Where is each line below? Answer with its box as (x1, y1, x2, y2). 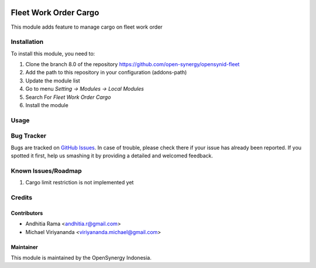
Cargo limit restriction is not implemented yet (25, 179, 134, 186)
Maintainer (11, 243, 38, 250)
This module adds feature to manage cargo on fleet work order (11, 23, 163, 30)
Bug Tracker (11, 132, 47, 140)
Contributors (11, 209, 43, 217)
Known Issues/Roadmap (11, 167, 82, 175)
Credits (11, 194, 32, 201)
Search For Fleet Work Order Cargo (25, 94, 111, 101)
